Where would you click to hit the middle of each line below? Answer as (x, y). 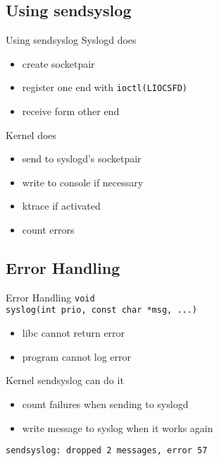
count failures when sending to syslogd (105, 403)
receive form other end (71, 111)
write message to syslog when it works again (118, 427)
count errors (48, 230)
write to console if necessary (83, 182)
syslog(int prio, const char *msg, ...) (102, 310)
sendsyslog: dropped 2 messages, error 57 (107, 451)
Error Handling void (50, 297)
